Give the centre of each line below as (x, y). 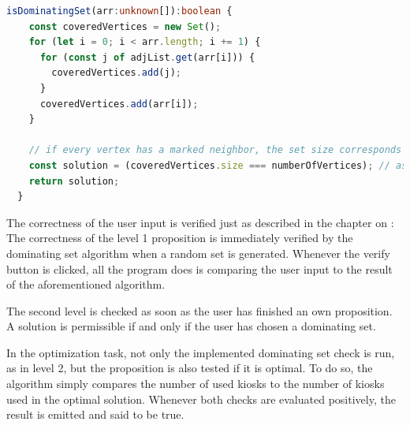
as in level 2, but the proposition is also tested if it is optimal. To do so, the (190, 368)
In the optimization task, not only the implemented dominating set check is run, (201, 352)
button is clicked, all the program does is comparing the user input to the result (199, 268)
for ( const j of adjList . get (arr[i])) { (147, 57)
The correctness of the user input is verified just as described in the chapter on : (200, 222)
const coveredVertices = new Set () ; (125, 26)
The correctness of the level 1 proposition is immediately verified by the (180, 238)
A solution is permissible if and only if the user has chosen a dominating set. (191, 326)
